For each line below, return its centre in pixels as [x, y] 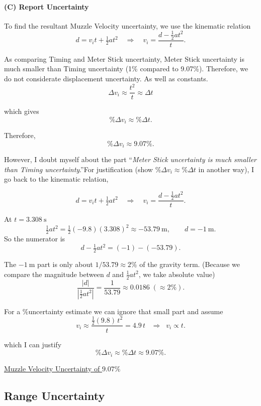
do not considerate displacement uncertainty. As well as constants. [106, 78]
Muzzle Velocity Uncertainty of [52, 368]
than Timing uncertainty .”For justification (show [78, 169]
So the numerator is [35, 239]
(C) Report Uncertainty [47, 6]
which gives [22, 111]
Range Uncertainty [55, 395]
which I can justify [33, 344]
